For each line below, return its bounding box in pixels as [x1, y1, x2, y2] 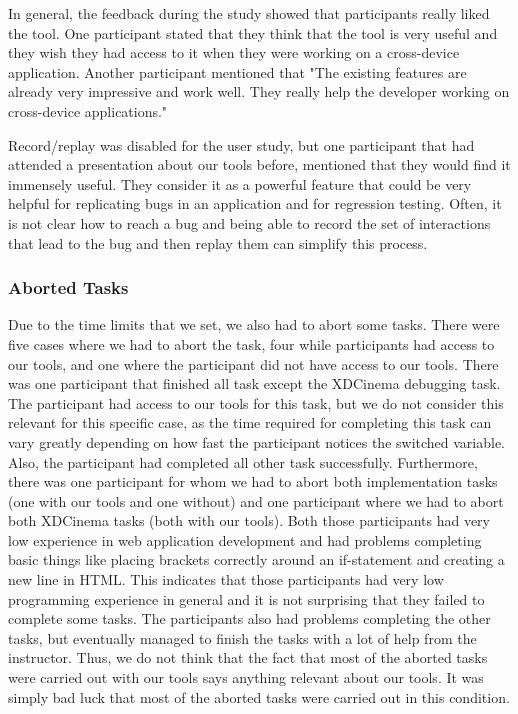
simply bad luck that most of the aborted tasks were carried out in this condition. [8, 686, 510, 707]
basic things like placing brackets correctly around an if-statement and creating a [8, 549, 505, 570]
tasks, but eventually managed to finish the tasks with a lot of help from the [8, 627, 477, 648]
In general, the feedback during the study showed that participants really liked [8, 3, 490, 23]
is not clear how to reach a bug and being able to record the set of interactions [8, 212, 491, 233]
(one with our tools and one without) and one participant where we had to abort [8, 490, 504, 511]
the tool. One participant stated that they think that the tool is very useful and [8, 22, 498, 43]
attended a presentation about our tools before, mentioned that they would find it [8, 154, 511, 175]
